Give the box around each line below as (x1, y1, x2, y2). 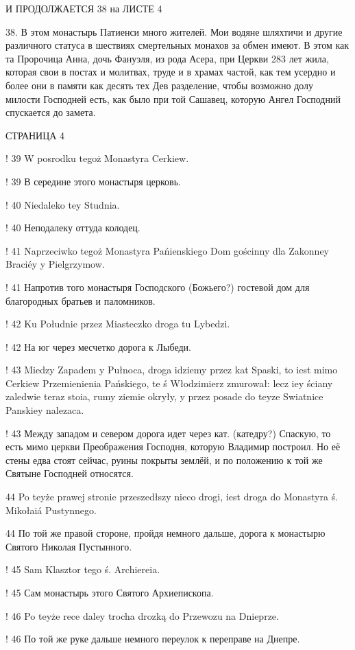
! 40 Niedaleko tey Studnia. (5, 197, 120, 211)
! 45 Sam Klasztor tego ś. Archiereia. (5, 562, 160, 577)
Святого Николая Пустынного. (5, 539, 132, 553)
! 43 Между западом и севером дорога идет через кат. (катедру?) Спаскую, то (5, 426, 331, 440)
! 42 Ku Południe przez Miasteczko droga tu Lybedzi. (5, 316, 230, 331)
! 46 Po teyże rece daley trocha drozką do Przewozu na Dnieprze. (5, 608, 279, 623)
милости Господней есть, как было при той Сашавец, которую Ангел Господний (5, 91, 341, 106)
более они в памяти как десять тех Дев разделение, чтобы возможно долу (5, 78, 314, 92)
